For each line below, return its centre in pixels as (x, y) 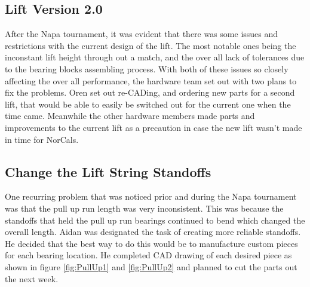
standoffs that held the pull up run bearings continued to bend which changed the (155, 220)
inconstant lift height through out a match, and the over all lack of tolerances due (155, 57)
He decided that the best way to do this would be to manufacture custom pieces (151, 243)
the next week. (32, 278)
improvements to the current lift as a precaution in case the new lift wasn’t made (154, 127)
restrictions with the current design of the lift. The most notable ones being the (151, 45)
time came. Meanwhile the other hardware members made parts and (130, 116)
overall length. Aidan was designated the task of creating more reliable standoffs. (153, 232)
